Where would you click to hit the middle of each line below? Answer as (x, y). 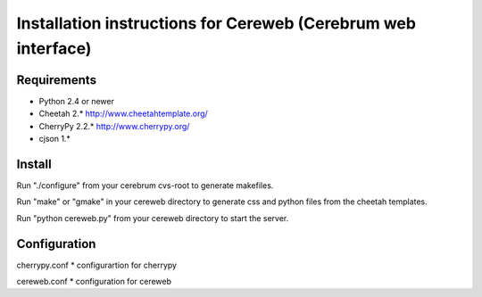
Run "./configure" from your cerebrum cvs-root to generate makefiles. (145, 185)
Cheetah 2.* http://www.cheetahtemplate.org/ (124, 114)
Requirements (57, 80)
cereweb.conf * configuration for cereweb (94, 282)
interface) (54, 48)
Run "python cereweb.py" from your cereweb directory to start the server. (153, 218)
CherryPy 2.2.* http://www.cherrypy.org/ (114, 126)
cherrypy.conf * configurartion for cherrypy (97, 265)
